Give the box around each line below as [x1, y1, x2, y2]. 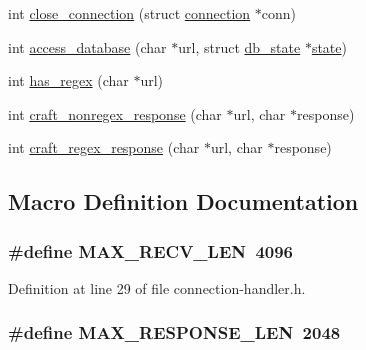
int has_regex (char [8, 70, 129, 91]
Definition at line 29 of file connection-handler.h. [8, 277, 306, 298]
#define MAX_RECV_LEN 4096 [8, 238, 294, 263]
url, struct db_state [178, 36, 301, 57]
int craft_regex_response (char [8, 137, 200, 158]
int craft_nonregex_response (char [8, 103, 222, 124]
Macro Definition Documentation [8, 186, 359, 217]
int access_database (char [8, 36, 167, 57]
